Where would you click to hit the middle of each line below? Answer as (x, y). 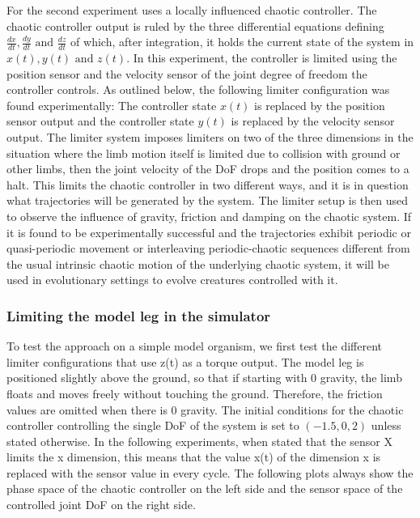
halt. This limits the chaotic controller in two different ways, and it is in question (208, 184)
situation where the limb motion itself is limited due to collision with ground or (204, 153)
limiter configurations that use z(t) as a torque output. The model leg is (185, 361)
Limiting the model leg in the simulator (139, 315)
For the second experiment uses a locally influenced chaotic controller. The (192, 10)
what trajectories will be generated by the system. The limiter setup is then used (208, 200)
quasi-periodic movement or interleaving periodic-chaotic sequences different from (208, 248)
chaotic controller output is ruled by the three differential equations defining (195, 25)
